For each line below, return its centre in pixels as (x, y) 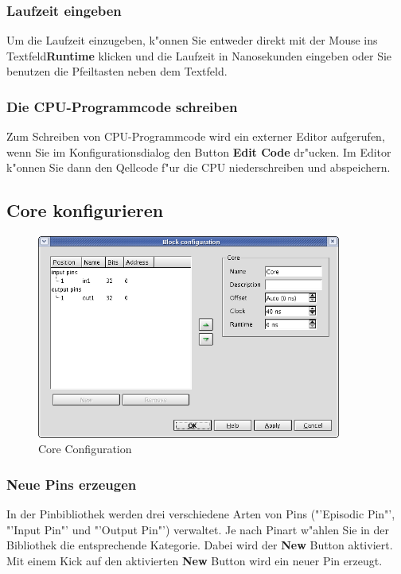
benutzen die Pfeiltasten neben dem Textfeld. (117, 71)
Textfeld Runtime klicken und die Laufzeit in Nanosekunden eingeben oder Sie (199, 55)
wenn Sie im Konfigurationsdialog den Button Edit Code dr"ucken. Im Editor (199, 151)
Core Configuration (85, 449)
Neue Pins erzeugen (72, 484)
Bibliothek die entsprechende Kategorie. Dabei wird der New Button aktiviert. (200, 545)
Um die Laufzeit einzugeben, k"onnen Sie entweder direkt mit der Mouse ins (192, 40)
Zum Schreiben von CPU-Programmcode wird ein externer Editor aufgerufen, (196, 136)
